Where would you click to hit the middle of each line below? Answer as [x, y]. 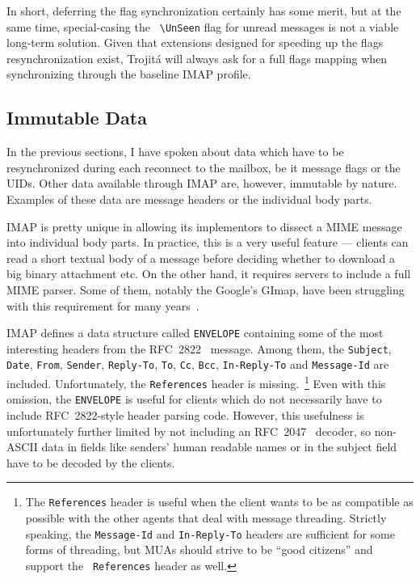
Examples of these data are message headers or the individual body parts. [189, 199]
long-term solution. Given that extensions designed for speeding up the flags [195, 42]
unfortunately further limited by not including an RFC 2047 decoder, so [189, 431]
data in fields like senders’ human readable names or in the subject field [219, 447]
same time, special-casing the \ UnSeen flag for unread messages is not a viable [203, 26]
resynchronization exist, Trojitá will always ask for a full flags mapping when [197, 58]
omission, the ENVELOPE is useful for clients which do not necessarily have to [194, 399]
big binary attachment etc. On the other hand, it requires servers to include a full [209, 274]
